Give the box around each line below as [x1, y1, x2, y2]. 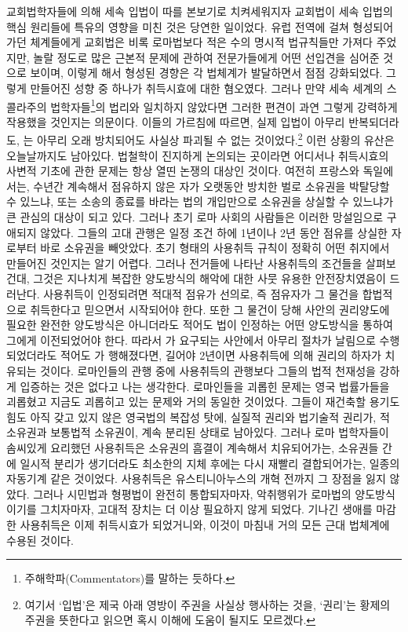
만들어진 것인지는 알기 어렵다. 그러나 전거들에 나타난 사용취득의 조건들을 [6, 254, 362, 271]
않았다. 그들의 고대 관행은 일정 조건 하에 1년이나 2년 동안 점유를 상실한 [40, 224, 388, 240]
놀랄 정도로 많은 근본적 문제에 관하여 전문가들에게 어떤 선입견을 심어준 [33, 49, 380, 65]
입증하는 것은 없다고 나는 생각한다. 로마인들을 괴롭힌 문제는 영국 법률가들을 [20, 378, 390, 394]
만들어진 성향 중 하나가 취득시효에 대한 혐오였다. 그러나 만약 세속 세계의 [30, 79, 384, 96]
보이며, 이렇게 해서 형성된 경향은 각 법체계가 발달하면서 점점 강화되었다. [30, 64, 383, 81]
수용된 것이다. [6, 532, 74, 548]
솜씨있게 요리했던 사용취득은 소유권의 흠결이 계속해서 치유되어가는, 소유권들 [6, 439, 379, 455]
